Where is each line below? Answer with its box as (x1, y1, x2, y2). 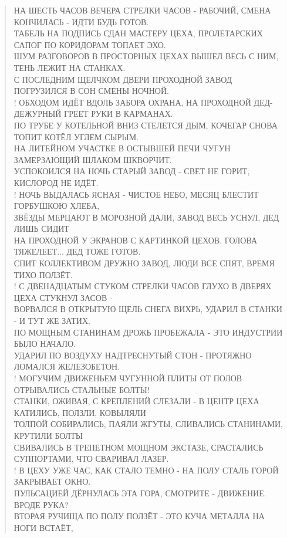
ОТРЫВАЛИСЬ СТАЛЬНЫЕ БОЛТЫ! (13, 383, 150, 395)
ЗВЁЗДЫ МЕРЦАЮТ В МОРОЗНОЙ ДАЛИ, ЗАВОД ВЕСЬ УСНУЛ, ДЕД (13, 211, 279, 223)
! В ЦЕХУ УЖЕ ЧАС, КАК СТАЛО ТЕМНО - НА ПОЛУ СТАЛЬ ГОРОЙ (13, 463, 279, 476)
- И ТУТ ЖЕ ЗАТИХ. (13, 314, 90, 327)
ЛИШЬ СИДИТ (13, 222, 69, 235)
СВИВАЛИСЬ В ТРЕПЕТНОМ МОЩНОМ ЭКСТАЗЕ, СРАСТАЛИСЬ (13, 441, 264, 453)
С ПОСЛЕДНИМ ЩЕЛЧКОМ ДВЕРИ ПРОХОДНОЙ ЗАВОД (13, 73, 232, 85)
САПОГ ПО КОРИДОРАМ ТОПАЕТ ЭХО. (13, 38, 166, 50)
